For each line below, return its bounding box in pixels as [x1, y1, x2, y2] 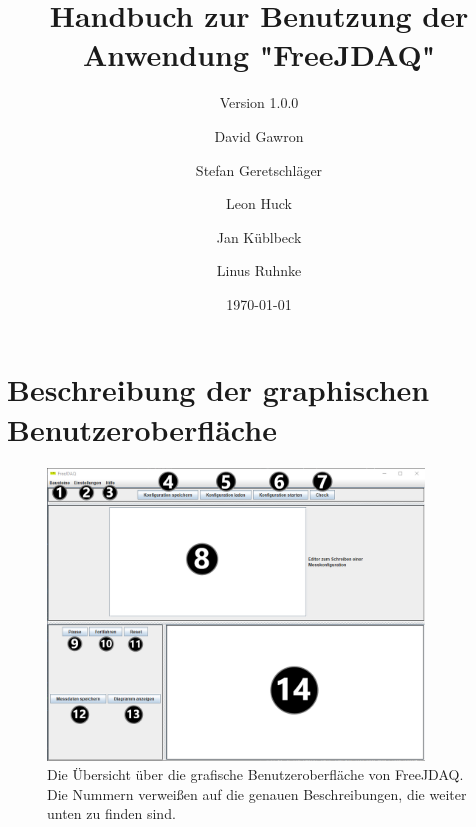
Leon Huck [226, 193, 292, 214]
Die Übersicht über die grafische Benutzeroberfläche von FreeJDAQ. [47, 764, 464, 785]
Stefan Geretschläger [195, 159, 323, 180]
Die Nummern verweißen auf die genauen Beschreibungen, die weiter [47, 783, 467, 804]
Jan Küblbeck [216, 226, 302, 247]
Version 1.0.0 [219, 92, 299, 113]
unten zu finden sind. [47, 803, 176, 824]
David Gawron [214, 125, 304, 146]
